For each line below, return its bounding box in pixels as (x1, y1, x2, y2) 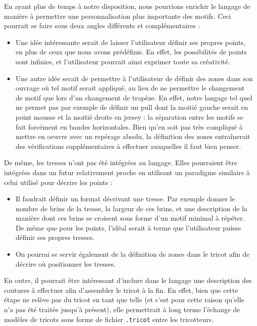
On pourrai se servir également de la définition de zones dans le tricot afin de (15, 249, 250, 259)
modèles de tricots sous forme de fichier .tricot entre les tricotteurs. (4, 314, 214, 324)
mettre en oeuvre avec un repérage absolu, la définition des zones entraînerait (15, 131, 251, 141)
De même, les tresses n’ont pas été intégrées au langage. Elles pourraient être (4, 157, 237, 168)
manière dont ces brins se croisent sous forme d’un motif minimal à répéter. (15, 213, 245, 223)
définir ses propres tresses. (15, 232, 95, 242)
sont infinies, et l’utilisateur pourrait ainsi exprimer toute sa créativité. (15, 56, 230, 66)
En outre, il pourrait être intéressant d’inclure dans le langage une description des (4, 275, 252, 285)
